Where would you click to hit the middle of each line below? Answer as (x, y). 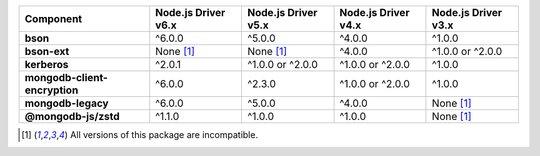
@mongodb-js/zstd (72, 116)
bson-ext (47, 51)
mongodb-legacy (66, 103)
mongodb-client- (66, 77)
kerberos (46, 64)
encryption (51, 90)
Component (53, 18)
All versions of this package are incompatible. (164, 134)
